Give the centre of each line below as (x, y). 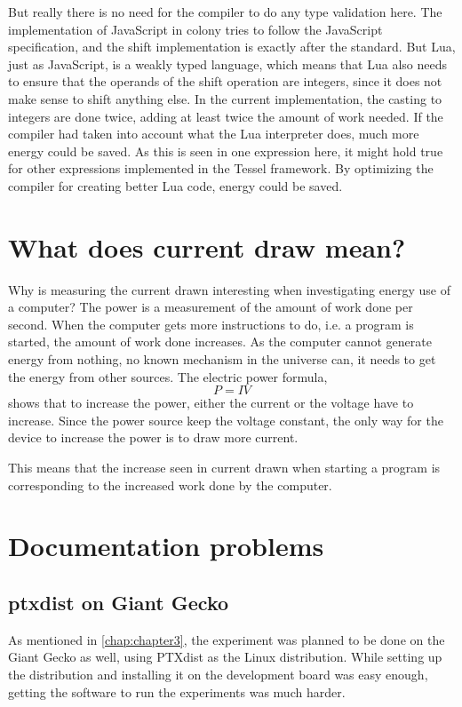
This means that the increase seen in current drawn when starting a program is (224, 467)
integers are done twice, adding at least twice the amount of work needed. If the (226, 116)
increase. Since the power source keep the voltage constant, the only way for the (226, 420)
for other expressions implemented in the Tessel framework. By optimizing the (221, 168)
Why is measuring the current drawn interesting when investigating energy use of (230, 289)
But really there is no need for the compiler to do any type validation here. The (225, 12)
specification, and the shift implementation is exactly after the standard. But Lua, (232, 47)
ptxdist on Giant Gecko (119, 602)
